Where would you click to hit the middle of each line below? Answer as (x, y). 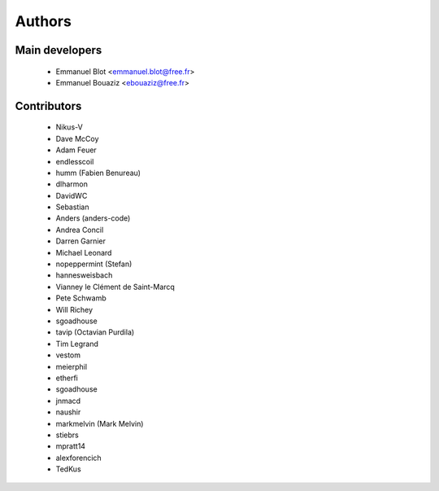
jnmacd (68, 401)
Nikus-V (69, 127)
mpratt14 (70, 446)
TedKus (68, 469)
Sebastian (72, 207)
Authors (43, 21)
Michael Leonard (84, 252)
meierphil (72, 366)
